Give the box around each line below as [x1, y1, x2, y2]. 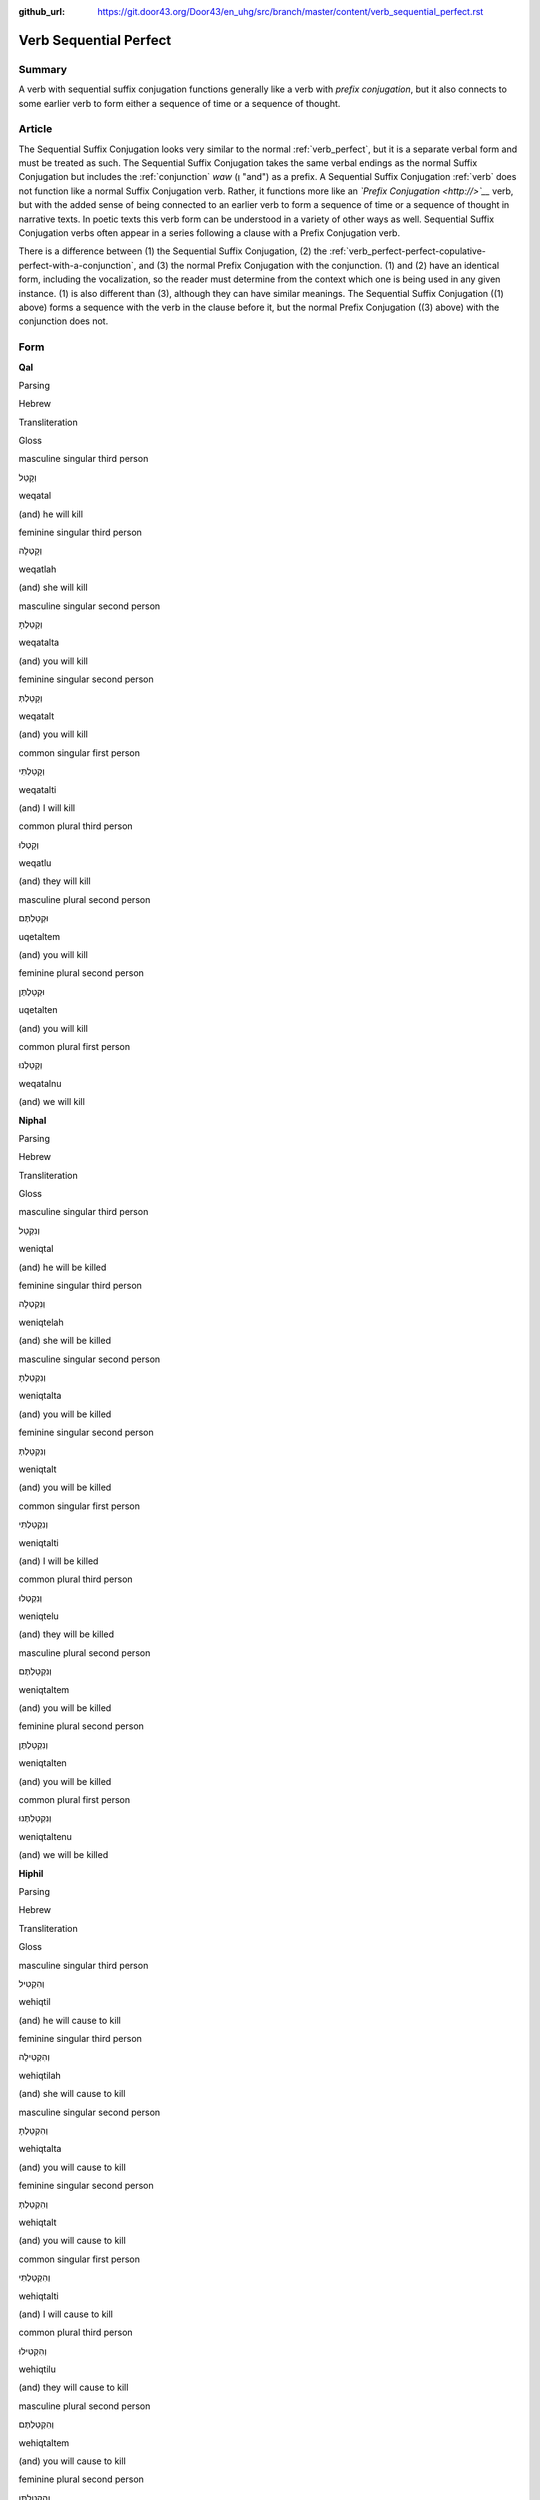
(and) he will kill [18, 508, 84, 520]
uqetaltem [18, 930, 60, 942]
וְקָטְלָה [18, 545, 43, 557]
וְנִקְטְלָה [18, 1298, 46, 1310]
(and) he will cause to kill [18, 2014, 122, 2026]
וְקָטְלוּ [18, 838, 40, 850]
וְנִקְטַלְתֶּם [18, 1665, 52, 1677]
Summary [18, 62, 68, 76]
